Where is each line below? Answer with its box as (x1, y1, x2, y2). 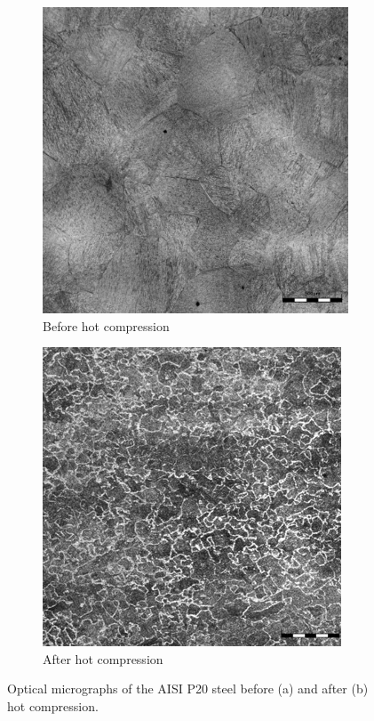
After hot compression (43, 649, 163, 668)
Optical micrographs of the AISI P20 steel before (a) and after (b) (7, 679, 369, 698)
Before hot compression (43, 316, 170, 335)
